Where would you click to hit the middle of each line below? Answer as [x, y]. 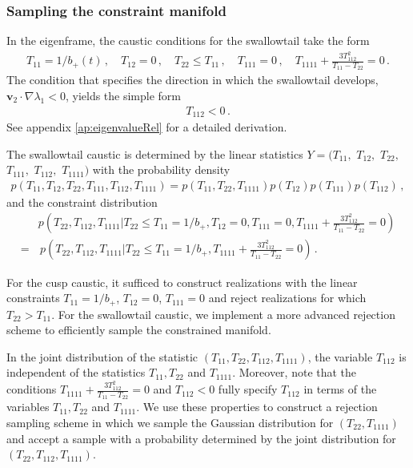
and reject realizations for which [287, 298]
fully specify [248, 389]
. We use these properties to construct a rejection [257, 407]
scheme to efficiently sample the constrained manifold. [139, 330]
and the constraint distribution [82, 202]
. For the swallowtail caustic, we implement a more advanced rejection [223, 314]
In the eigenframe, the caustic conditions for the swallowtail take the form [188, 40]
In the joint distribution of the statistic [102, 356]
